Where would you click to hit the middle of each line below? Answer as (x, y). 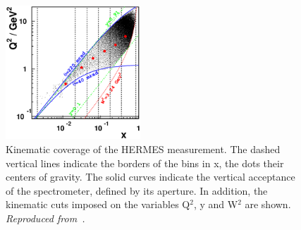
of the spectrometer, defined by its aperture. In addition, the (137, 190)
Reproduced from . (45, 218)
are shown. (268, 204)
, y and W (216, 204)
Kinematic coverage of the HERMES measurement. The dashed (143, 149)
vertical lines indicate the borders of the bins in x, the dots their (145, 163)
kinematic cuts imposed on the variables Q (98, 204)
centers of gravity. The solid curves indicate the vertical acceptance (150, 177)
